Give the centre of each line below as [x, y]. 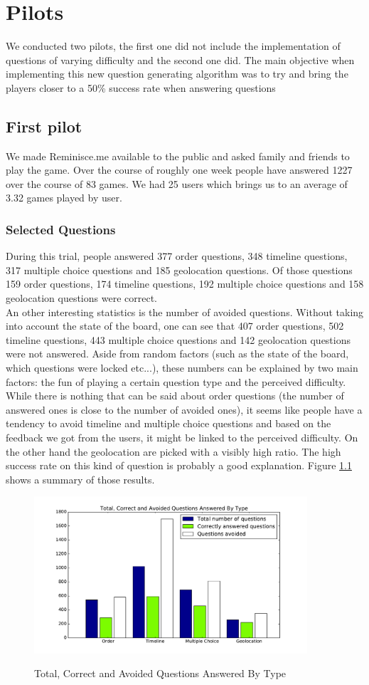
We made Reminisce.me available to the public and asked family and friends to [178, 156]
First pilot [44, 126]
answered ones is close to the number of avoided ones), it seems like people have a [184, 409]
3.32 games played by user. [64, 198]
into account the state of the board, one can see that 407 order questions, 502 [175, 326]
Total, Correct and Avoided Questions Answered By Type [160, 673]
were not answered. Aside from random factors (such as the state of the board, [177, 354]
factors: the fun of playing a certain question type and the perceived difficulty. [176, 381]
